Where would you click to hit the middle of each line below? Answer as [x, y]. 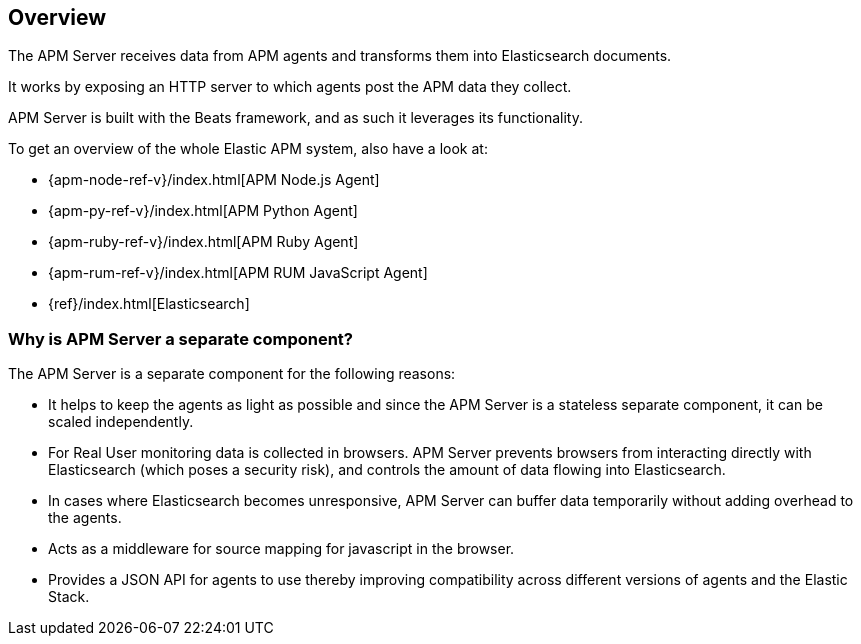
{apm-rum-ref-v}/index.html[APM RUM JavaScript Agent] [238, 273]
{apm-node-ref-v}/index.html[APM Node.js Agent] [214, 180]
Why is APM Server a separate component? [181, 338]
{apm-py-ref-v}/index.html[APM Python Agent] [203, 211]
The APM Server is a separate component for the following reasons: [232, 374]
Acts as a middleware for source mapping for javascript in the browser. [281, 549]
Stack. [69, 597]
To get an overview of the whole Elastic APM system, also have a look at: [248, 149]
